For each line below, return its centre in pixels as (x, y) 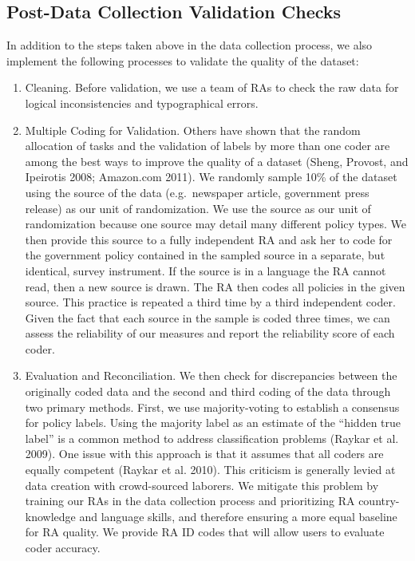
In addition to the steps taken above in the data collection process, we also (190, 45)
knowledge (50, 516)
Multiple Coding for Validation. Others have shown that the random (193, 130)
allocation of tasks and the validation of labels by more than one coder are (207, 146)
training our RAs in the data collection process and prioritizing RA (190, 501)
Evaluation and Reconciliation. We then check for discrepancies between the (211, 375)
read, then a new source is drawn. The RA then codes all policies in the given (215, 286)
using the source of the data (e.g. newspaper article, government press (197, 192)
